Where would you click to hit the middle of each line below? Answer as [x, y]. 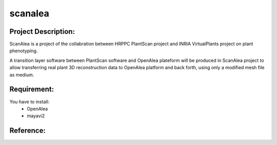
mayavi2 [36, 116]
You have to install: [29, 101]
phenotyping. [24, 51]
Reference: [27, 131]
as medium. [22, 75]
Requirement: [32, 89]
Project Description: [42, 32]
